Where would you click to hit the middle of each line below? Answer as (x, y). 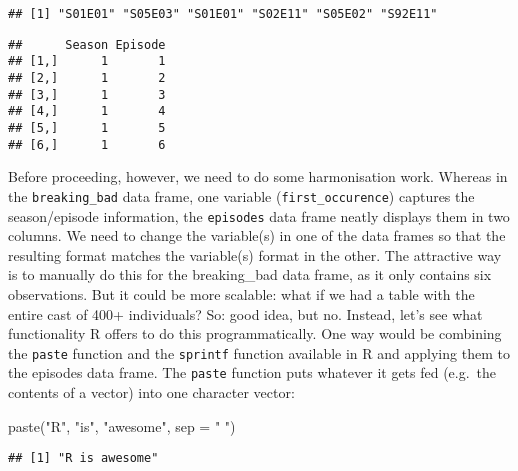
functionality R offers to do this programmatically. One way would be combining (255, 333)
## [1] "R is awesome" (83, 458)
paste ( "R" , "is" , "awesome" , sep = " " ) (122, 425)
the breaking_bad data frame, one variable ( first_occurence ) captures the (241, 195)
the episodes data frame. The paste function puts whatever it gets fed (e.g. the (252, 372)
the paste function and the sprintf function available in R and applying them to (259, 352)
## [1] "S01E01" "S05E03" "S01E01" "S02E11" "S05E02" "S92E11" (223, 14)
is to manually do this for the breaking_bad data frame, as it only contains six (250, 274)
